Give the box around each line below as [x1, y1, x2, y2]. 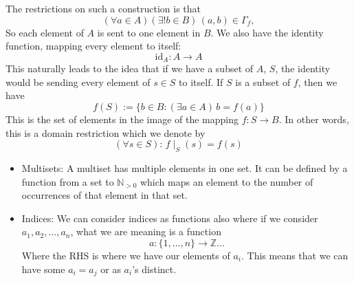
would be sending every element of [5, 74, 151, 89]
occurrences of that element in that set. [21, 188, 188, 202]
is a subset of [235, 74, 291, 89]
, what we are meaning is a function [70, 224, 221, 239]
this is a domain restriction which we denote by [5, 125, 206, 140]
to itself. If [179, 74, 223, 89]
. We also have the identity [210, 25, 324, 39]
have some [21, 261, 65, 276]
